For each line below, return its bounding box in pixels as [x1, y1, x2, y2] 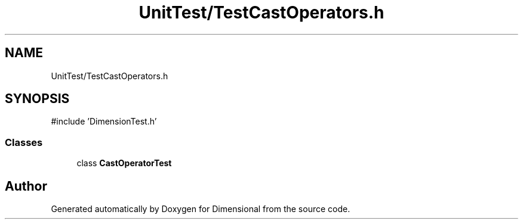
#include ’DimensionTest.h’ [51, 116, 157, 127]
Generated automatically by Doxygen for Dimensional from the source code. [51, 204, 350, 214]
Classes [5, 136, 43, 148]
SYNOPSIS [5, 91, 70, 107]
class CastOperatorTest [76, 158, 172, 169]
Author [5, 178, 47, 194]
